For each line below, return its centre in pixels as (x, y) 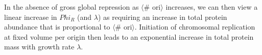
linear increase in (31, 17)
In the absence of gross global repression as (72, 7)
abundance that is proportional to (57, 27)
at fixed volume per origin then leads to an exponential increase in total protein (129, 36)
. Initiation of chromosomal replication (195, 27)
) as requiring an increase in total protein (162, 17)
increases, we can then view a (212, 7)
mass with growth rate (39, 47)
